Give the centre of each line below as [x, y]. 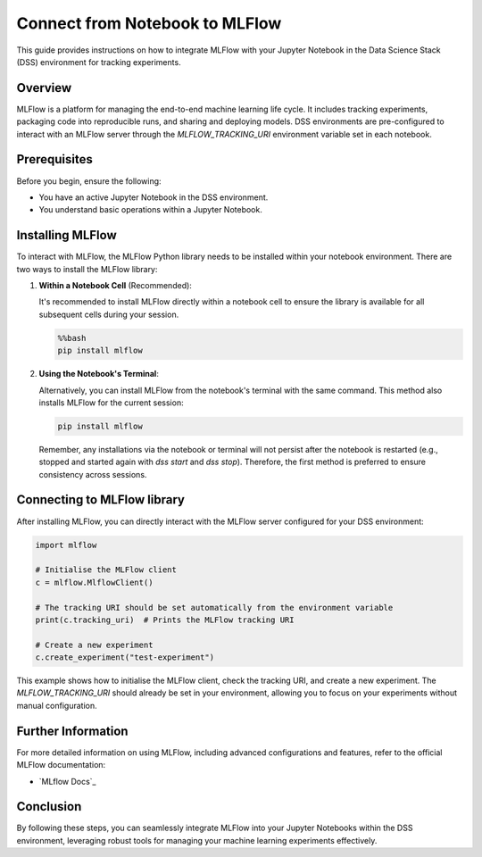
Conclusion [49, 807]
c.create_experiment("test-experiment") [125, 657]
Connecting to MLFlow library [100, 500]
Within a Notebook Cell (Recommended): [115, 285]
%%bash [72, 338]
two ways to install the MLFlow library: [87, 269]
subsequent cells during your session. [109, 314]
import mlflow [66, 545]
